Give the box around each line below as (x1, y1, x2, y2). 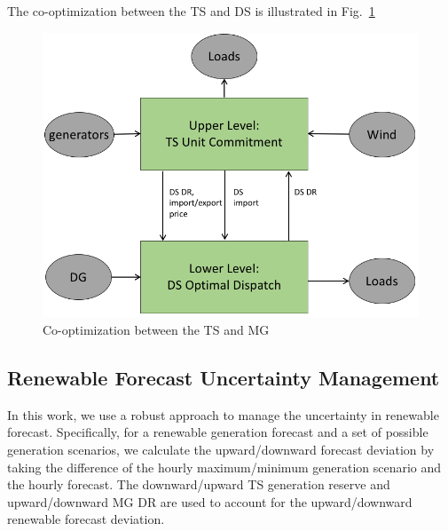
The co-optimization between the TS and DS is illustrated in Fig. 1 (7, 2, 375, 20)
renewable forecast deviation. (7, 510, 165, 528)
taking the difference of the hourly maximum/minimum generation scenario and (7, 457, 442, 476)
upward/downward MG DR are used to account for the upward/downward (7, 492, 413, 511)
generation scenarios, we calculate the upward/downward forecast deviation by (7, 440, 435, 458)
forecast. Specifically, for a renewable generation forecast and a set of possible (7, 423, 428, 441)
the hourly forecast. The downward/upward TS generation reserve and (7, 475, 390, 494)
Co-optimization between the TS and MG (43, 320, 270, 338)
